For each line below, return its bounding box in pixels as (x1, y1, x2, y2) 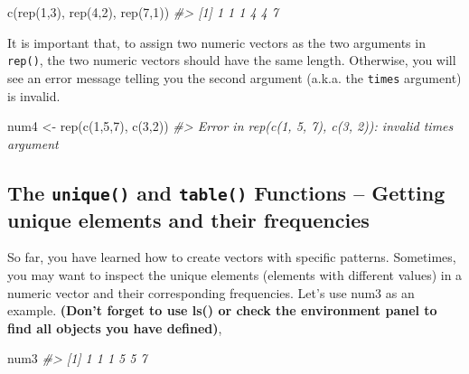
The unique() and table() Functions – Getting (7, 178, 446, 206)
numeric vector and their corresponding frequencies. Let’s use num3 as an (7, 283, 415, 302)
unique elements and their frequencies (7, 205, 370, 233)
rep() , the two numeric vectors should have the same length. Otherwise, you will (7, 51, 456, 70)
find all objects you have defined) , (7, 318, 222, 337)
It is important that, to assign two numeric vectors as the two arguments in (7, 33, 426, 51)
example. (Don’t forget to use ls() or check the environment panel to (7, 301, 437, 320)
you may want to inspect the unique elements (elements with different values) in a (7, 266, 463, 285)
